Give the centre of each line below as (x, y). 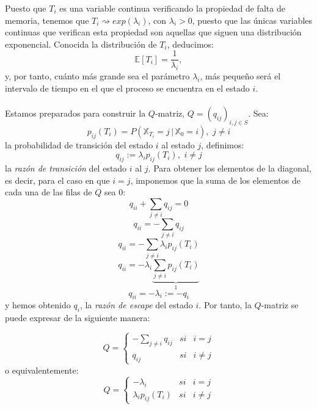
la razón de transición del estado (66, 168)
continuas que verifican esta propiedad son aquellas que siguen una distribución (153, 32)
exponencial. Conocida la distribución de (81, 44)
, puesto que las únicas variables (252, 20)
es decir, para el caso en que (57, 180)
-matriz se (280, 305)
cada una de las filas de (49, 192)
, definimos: (223, 144)
